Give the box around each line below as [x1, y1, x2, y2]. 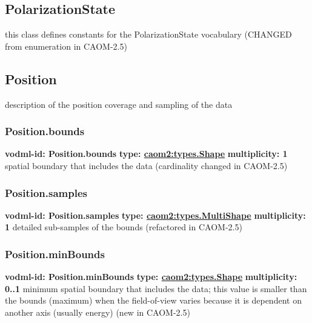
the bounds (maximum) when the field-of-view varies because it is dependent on [5, 294, 302, 307]
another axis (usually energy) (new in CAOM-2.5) [5, 306, 190, 318]
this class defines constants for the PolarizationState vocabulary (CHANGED [5, 28, 292, 41]
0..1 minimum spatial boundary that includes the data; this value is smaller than [5, 282, 307, 295]
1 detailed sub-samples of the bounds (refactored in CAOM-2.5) [5, 221, 242, 233]
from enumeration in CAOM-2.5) [5, 39, 127, 52]
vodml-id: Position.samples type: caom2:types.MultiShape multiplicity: [5, 208, 306, 221]
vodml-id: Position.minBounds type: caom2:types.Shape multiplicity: [5, 270, 297, 283]
